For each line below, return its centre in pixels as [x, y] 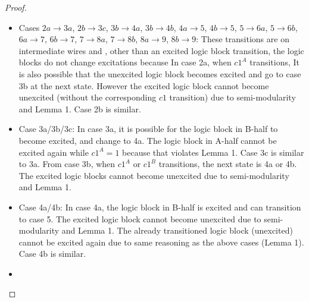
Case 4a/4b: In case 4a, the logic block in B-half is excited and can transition [160, 207]
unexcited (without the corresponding [88, 97]
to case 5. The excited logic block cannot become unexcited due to [140, 218]
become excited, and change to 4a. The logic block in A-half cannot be [148, 140]
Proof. [16, 7]
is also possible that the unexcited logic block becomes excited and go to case [160, 73]
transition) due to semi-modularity [232, 97]
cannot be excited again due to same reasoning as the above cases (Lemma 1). [161, 242]
